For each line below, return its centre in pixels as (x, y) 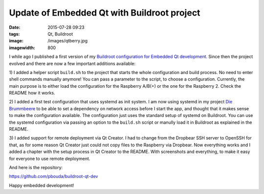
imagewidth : (22, 48)
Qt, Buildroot (60, 34)
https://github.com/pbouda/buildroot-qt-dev (54, 176)
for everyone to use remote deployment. (50, 158)
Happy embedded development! (42, 185)
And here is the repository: (36, 167)
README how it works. (32, 93)
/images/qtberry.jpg (68, 41)
